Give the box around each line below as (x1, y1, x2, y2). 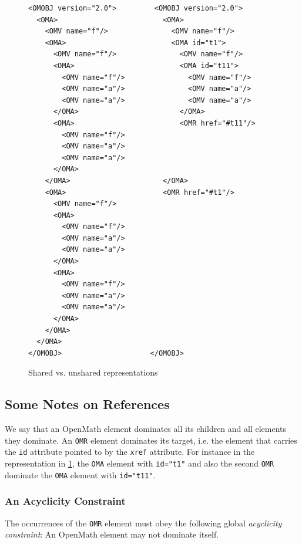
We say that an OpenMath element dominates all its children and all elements (5, 423, 287, 435)
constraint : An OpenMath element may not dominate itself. (5, 528, 219, 540)
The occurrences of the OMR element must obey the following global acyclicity (5, 516, 282, 529)
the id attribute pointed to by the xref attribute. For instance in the (5, 445, 255, 458)
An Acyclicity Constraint (5, 494, 126, 508)
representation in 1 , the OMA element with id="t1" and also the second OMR (5, 457, 274, 469)
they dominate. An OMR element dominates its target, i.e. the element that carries (5, 434, 297, 446)
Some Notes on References (5, 395, 170, 413)
